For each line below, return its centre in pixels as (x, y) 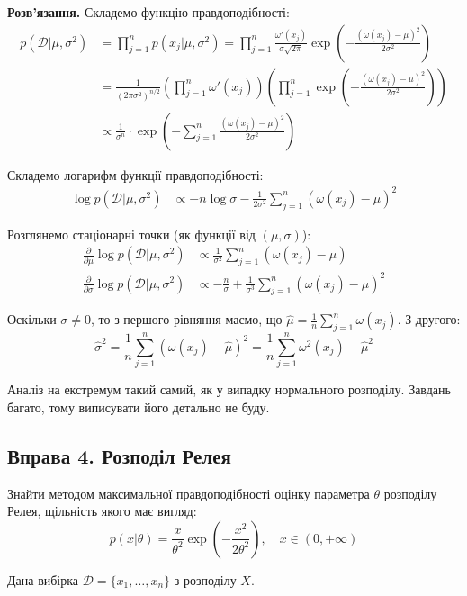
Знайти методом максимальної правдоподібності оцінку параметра (189, 493)
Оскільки (32, 319)
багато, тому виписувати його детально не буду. (139, 406)
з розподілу (205, 579)
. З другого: (429, 319)
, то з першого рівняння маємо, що (187, 319)
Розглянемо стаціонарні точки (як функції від (131, 234)
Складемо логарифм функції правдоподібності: (135, 174)
